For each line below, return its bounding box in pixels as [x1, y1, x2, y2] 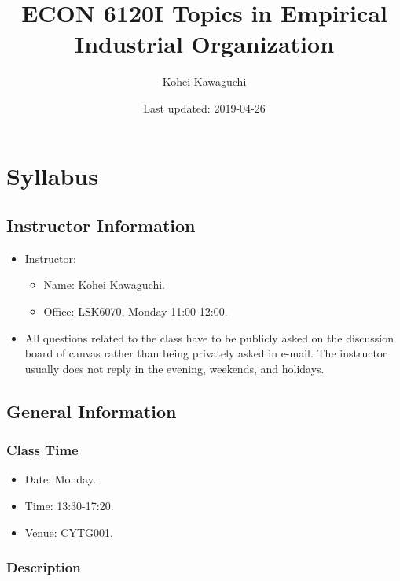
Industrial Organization [74, 28, 335, 60]
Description [6, 557, 81, 577]
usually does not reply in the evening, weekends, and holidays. [24, 360, 325, 376]
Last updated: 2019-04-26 [143, 99, 266, 116]
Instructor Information [6, 213, 196, 238]
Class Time [6, 440, 79, 460]
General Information [6, 398, 177, 423]
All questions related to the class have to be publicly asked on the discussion [24, 329, 394, 346]
